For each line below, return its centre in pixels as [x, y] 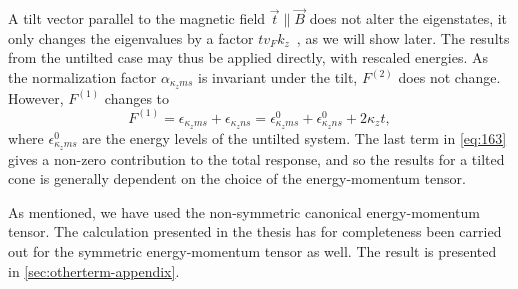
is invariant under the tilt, [278, 77]
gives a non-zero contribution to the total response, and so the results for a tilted [256, 158]
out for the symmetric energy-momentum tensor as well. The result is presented [252, 250]
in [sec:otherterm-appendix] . [94, 270]
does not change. [449, 77]
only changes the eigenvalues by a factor [131, 37]
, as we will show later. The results [403, 37]
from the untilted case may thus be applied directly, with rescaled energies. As [248, 57]
